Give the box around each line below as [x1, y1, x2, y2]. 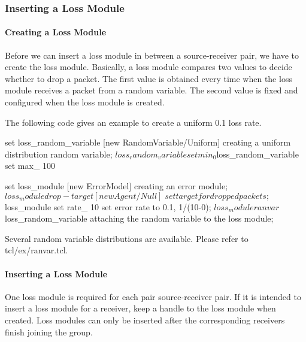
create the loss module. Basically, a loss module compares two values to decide [5, 60, 292, 73]
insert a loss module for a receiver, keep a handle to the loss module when [5, 302, 276, 314]
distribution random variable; [5, 147, 113, 160]
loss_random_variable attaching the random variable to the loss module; [5, 212, 274, 225]
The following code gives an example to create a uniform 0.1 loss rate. [5, 116, 262, 128]
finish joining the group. [5, 325, 93, 338]
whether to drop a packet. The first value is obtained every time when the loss [5, 72, 292, 84]
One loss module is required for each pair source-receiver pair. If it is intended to [5, 290, 301, 302]
